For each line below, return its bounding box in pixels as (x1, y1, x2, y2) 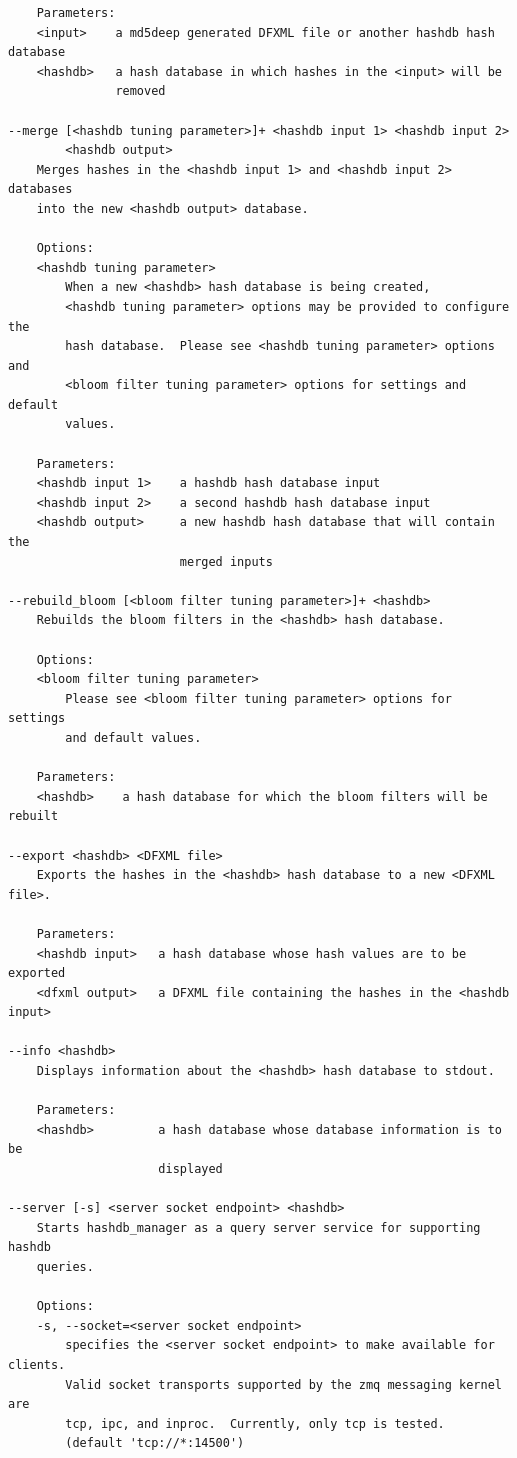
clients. (8, 1357, 66, 1372)
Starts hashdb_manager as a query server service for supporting (36, 1220, 481, 1235)
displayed (158, 1162, 223, 1177)
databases (8, 182, 73, 197)
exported (8, 966, 66, 981)
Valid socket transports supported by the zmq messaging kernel (65, 1377, 502, 1392)
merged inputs (179, 554, 273, 569)
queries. (36, 1260, 94, 1274)
